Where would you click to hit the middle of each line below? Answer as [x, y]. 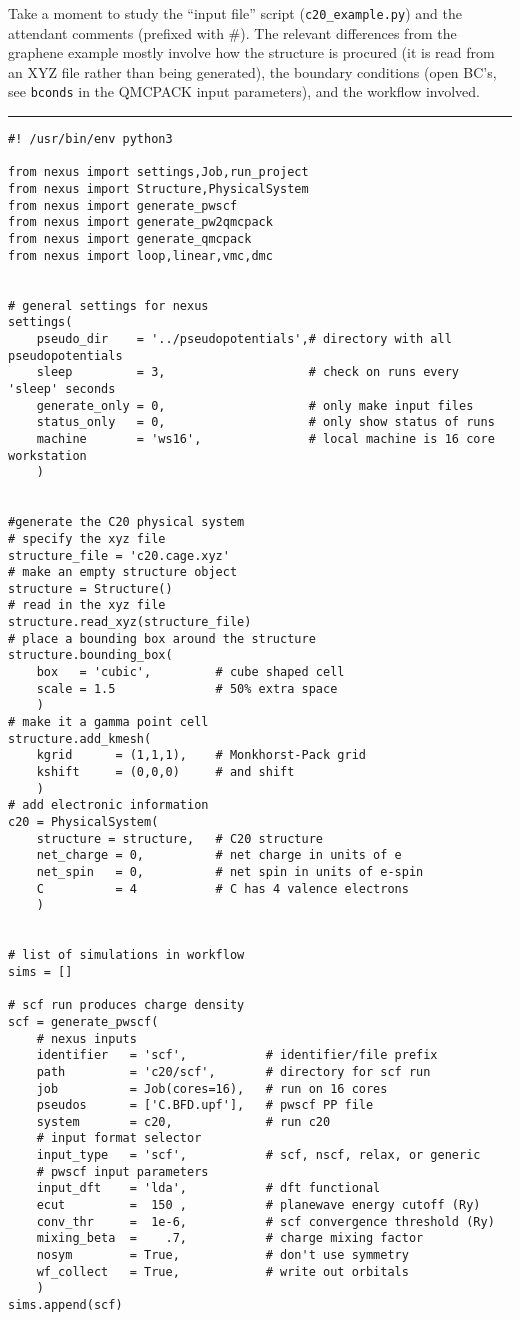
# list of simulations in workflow [126, 955]
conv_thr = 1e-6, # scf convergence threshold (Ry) [265, 1221]
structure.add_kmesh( [80, 738]
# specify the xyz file [87, 538]
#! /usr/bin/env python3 [90, 139]
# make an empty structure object [123, 572]
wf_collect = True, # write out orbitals [222, 1271]
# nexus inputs [86, 1038]
